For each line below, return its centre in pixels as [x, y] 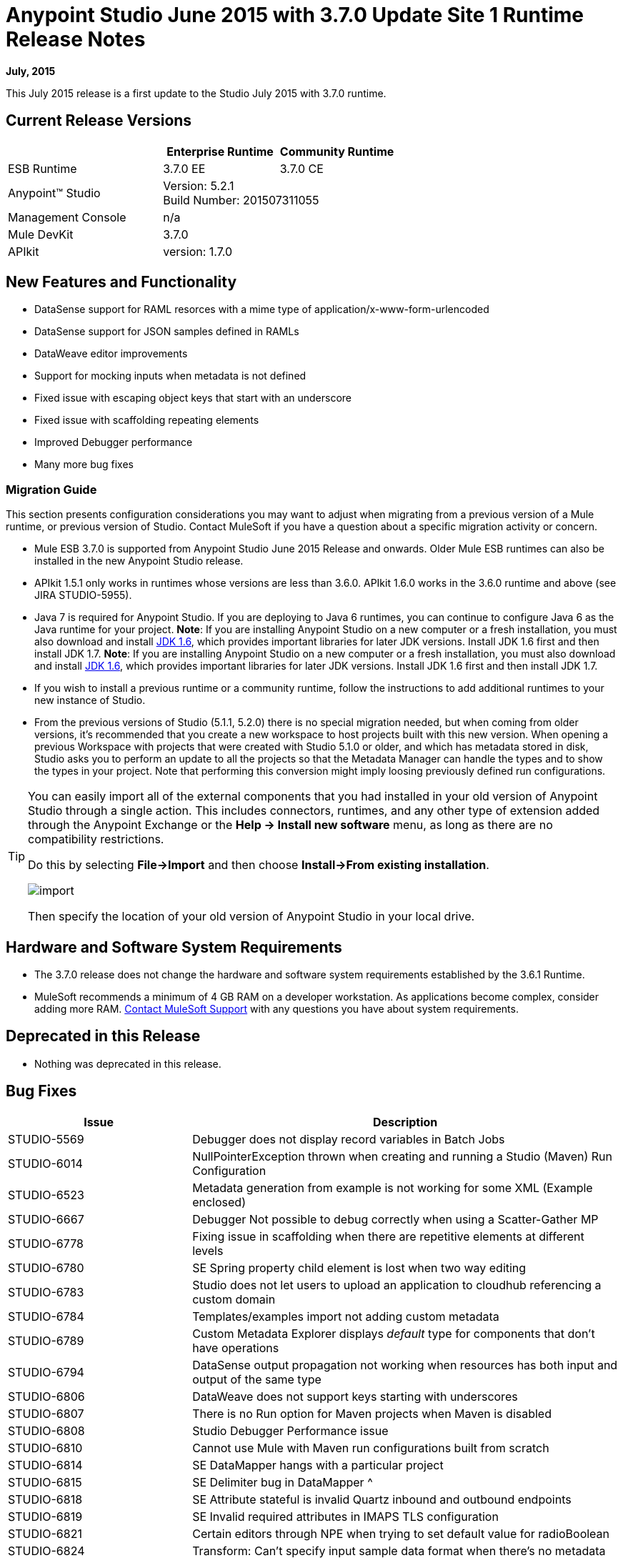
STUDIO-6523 [46, 1195]
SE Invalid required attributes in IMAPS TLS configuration [345, 1516]
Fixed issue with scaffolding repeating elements [147, 420]
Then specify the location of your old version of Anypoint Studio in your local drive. [251, 917]
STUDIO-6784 [46, 1316]
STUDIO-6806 [46, 1396]
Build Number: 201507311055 [241, 200]
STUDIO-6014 [45, 1163]
